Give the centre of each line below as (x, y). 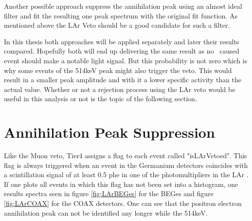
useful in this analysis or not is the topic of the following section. (100, 99)
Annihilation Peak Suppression (109, 132)
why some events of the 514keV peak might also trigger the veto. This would (118, 70)
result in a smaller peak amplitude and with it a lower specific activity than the (123, 80)
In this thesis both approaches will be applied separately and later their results (122, 41)
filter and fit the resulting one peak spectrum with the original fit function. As (121, 15)
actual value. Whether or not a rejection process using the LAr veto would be (120, 89)
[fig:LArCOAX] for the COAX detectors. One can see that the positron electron (123, 203)
